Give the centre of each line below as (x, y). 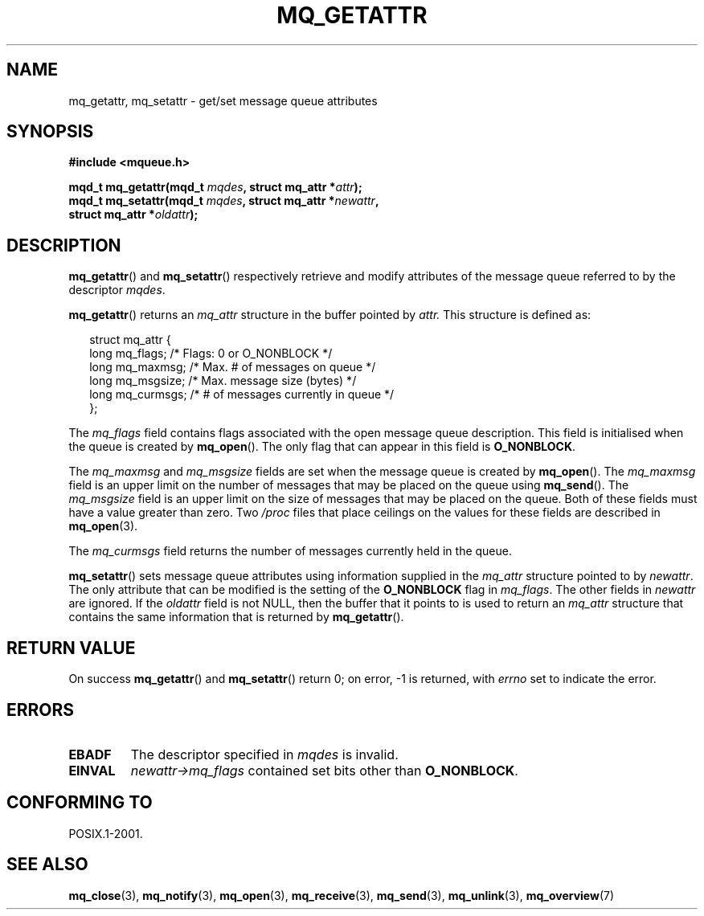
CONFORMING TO (80, 803)
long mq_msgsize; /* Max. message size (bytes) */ (223, 381)
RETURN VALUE (71, 648)
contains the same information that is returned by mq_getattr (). (236, 617)
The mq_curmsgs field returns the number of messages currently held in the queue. (291, 551)
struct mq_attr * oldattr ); (133, 215)
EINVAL (92, 770)
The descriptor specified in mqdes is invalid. (264, 754)
